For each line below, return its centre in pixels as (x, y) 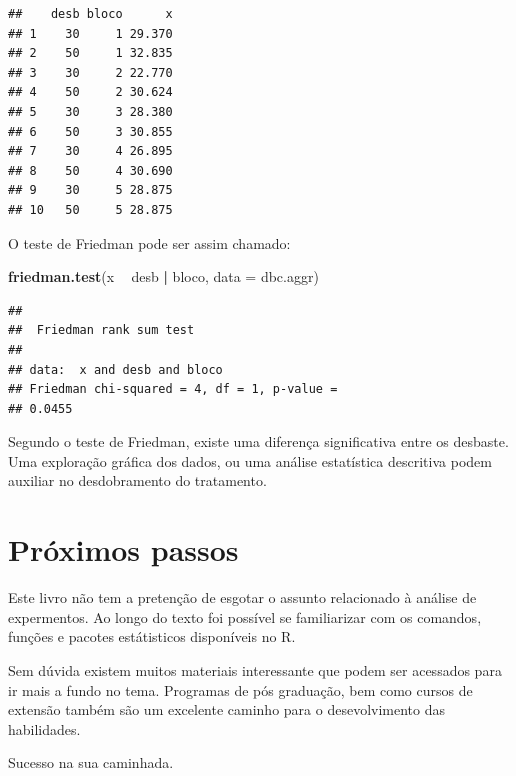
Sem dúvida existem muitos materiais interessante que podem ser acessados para (255, 669)
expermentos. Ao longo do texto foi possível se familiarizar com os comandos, (245, 616)
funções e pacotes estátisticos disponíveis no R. (152, 636)
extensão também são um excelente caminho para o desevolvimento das (226, 709)
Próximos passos (123, 549)
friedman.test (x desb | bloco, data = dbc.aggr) (163, 276)
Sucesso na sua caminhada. (91, 762)
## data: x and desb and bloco (115, 369)
